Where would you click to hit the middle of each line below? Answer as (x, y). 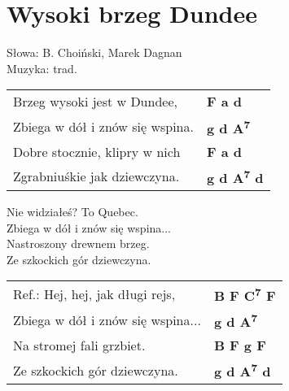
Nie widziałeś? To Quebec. (72, 211)
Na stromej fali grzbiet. (79, 345)
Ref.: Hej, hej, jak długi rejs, (94, 294)
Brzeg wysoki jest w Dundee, (95, 102)
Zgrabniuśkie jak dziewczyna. (96, 176)
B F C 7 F (245, 294)
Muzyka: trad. (42, 68)
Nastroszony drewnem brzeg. (78, 243)
